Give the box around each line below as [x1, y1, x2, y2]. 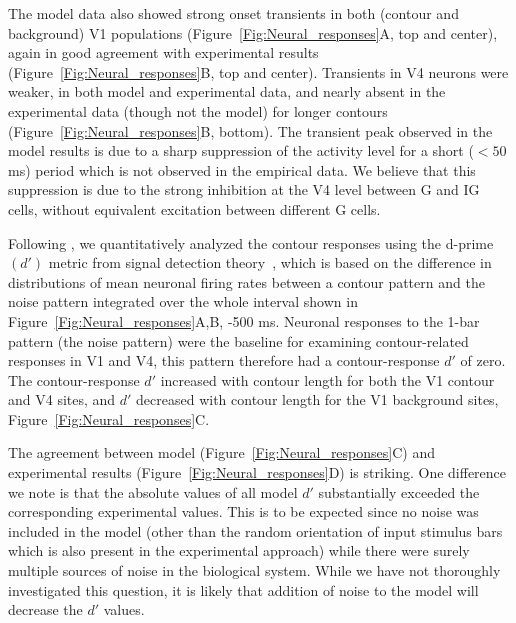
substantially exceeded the [318, 481, 480, 502]
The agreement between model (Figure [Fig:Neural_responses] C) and [8, 442, 436, 463]
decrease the [8, 599, 83, 620]
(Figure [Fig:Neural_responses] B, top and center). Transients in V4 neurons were [8, 61, 509, 82]
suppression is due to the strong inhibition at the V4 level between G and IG [8, 179, 480, 200]
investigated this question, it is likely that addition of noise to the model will [8, 579, 479, 600]
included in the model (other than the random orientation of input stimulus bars [8, 520, 503, 541]
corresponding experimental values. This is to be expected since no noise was [8, 501, 479, 522]
